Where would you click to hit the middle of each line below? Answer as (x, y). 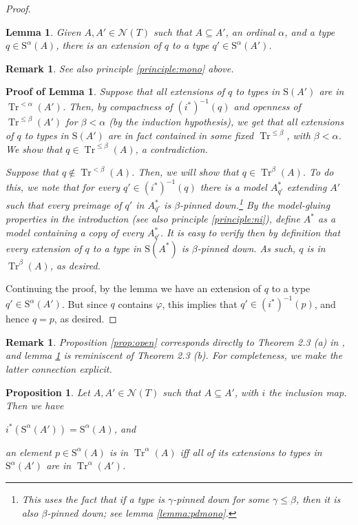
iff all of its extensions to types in (251, 452)
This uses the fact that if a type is (93, 498)
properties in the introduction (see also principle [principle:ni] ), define (153, 219)
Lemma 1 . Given (43, 31)
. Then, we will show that (185, 172)
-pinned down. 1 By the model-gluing (255, 204)
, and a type (310, 31)
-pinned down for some (221, 498)
